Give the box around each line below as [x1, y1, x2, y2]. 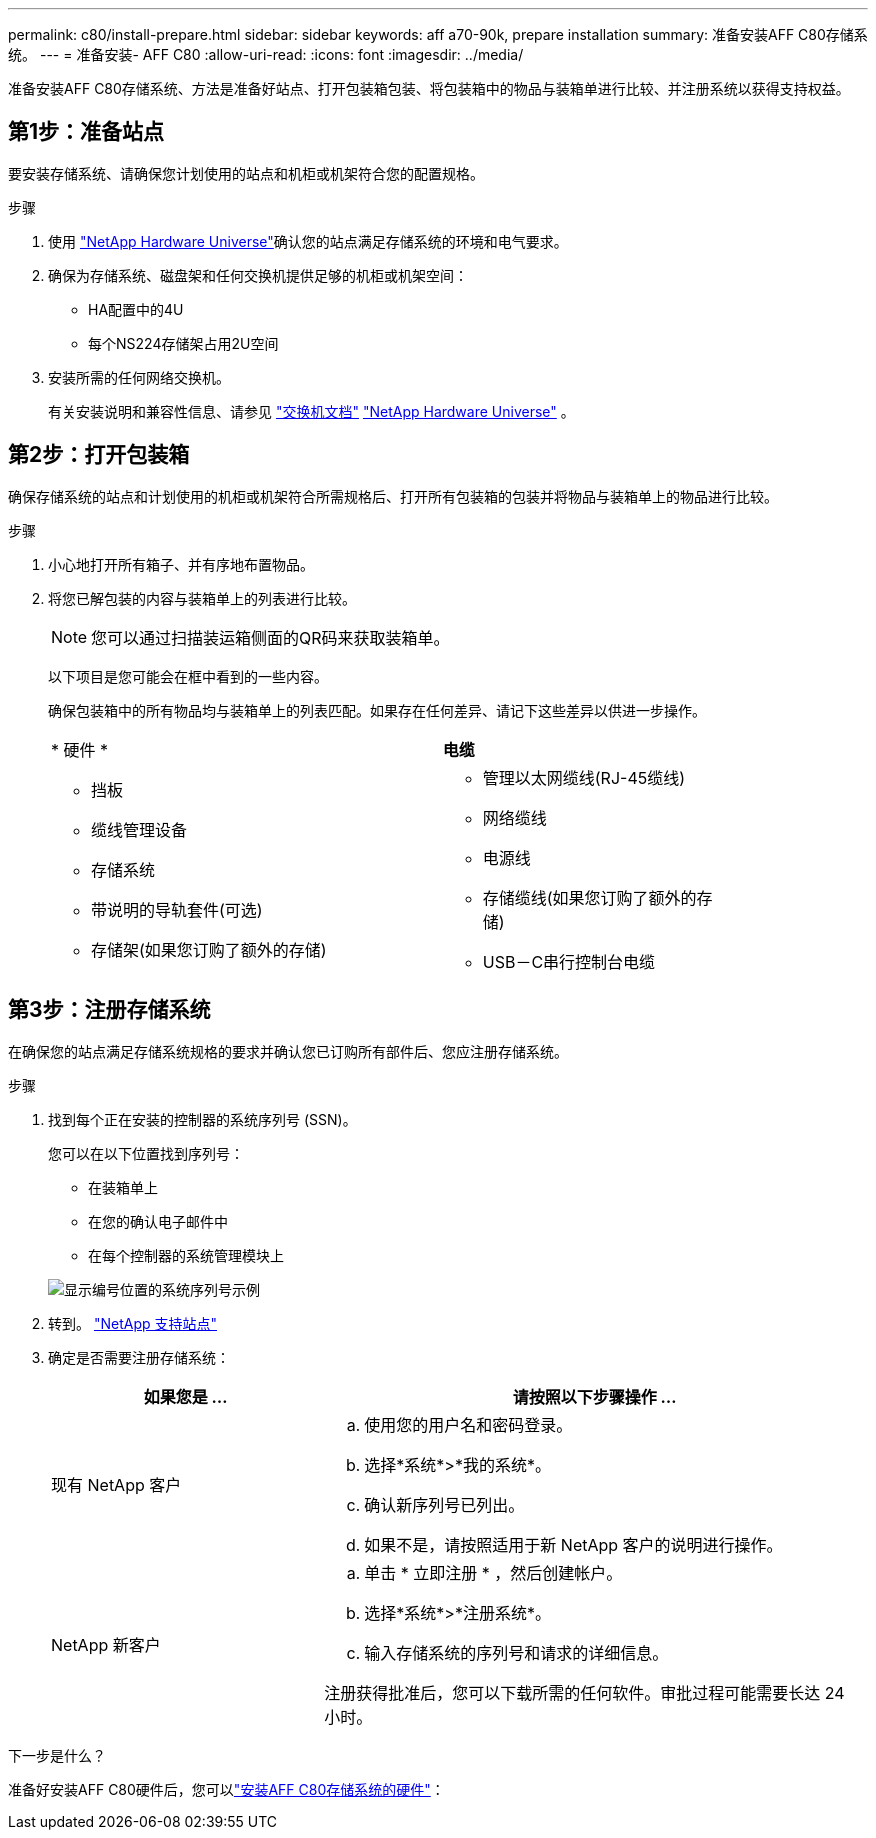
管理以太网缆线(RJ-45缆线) [482, 767, 686, 788]
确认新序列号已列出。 [364, 1494, 525, 1515]
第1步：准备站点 [8, 119, 165, 145]
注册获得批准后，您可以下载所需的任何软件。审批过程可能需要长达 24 [324, 1682, 845, 1703]
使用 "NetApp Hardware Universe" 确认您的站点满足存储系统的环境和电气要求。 [48, 232, 568, 250]
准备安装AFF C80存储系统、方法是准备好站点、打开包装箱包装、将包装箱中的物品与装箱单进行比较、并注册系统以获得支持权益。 [8, 80, 850, 97]
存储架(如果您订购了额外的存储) [91, 939, 327, 960]
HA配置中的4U [88, 300, 184, 318]
